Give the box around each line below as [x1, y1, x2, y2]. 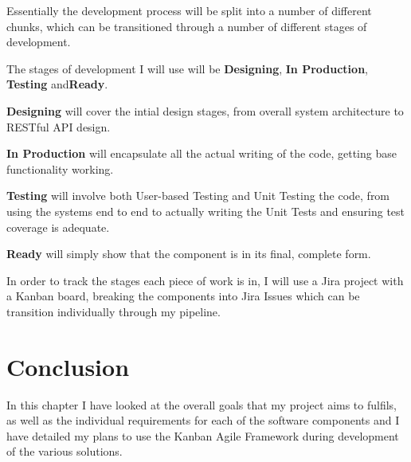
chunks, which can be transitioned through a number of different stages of [6, 18, 367, 34]
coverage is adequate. [6, 218, 110, 235]
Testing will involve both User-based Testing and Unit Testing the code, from [6, 187, 390, 204]
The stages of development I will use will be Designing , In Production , [6, 60, 368, 76]
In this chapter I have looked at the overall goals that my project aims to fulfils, [6, 396, 397, 413]
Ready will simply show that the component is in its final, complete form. [6, 245, 371, 262]
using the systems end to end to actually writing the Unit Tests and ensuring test [6, 202, 405, 219]
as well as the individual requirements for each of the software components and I [6, 412, 400, 429]
